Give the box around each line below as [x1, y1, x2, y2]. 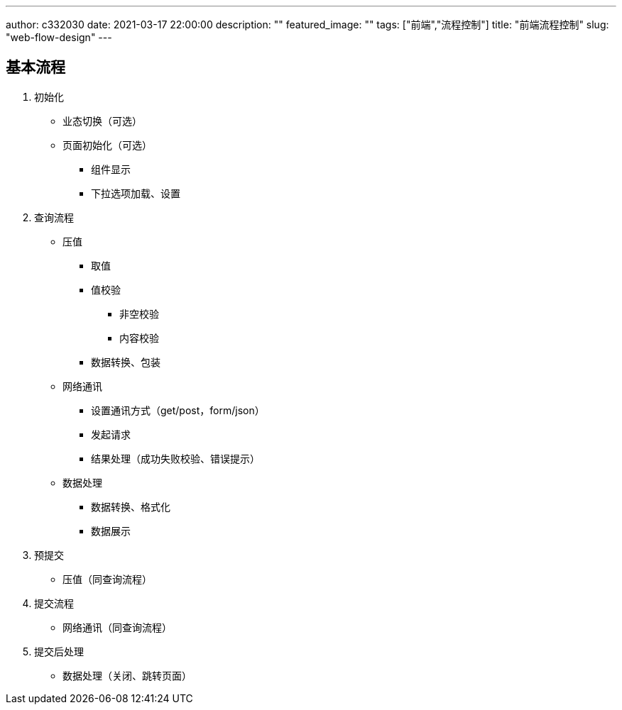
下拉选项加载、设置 [91, 187, 180, 199]
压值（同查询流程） [62, 572, 152, 585]
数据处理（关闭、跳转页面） [62, 669, 192, 682]
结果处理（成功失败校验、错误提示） [91, 452, 260, 465]
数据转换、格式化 [91, 500, 170, 513]
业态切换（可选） [62, 114, 142, 127]
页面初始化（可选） [62, 138, 152, 151]
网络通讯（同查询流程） [62, 621, 172, 633]
